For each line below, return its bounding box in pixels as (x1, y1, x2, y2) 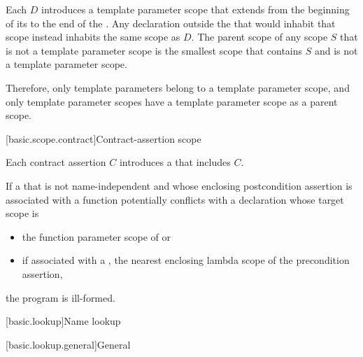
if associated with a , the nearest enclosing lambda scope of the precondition (22, 253, 350, 267)
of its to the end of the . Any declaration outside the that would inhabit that (6, 15, 336, 30)
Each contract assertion (6, 155, 106, 169)
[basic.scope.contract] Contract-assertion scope (6, 131, 201, 146)
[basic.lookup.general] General (6, 337, 131, 351)
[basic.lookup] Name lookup (6, 314, 121, 328)
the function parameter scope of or (22, 229, 171, 244)
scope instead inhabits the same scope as (6, 29, 180, 44)
